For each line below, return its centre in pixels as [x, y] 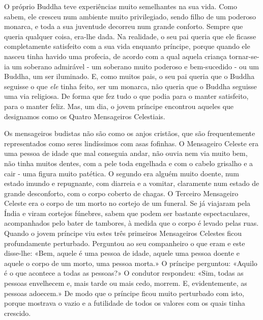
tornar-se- [244, 56]
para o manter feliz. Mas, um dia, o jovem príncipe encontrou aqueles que [119, 106]
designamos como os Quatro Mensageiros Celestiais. [85, 116]
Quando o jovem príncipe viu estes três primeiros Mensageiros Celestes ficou [123, 233]
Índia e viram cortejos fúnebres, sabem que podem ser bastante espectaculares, [127, 213]
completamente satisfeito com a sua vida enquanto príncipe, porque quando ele [127, 46]
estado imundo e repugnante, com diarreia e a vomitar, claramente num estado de [132, 183]
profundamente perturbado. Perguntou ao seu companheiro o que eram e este [125, 243]
